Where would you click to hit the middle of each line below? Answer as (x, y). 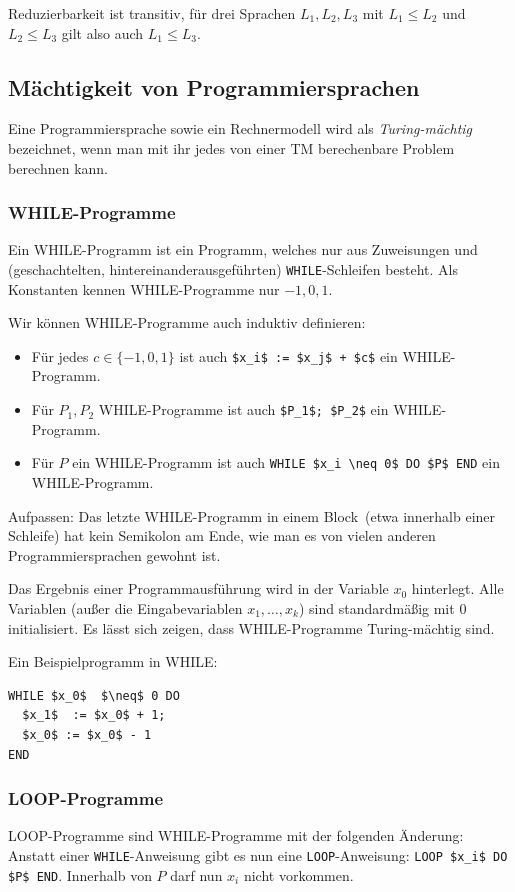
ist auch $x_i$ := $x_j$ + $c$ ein (288, 355)
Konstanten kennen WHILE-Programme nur (144, 288)
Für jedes (60, 355)
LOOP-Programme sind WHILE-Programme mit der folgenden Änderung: (236, 835)
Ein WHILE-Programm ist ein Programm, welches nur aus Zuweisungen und (243, 249)
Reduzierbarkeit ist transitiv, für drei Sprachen (152, 13)
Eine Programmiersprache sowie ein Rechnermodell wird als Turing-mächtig (240, 128)
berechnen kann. (58, 167)
